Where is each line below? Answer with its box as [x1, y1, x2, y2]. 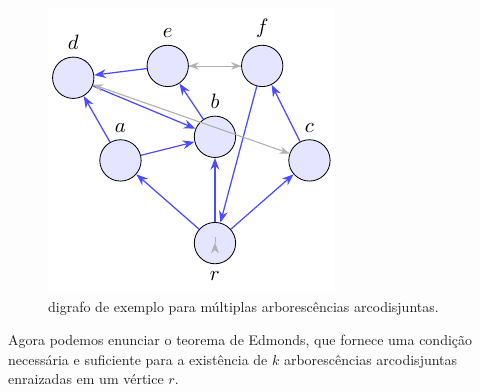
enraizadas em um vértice [8, 368, 164, 389]
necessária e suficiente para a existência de [8, 348, 268, 369]
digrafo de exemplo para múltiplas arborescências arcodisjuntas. [48, 295, 439, 316]
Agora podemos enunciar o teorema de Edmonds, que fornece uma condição [8, 329, 473, 350]
